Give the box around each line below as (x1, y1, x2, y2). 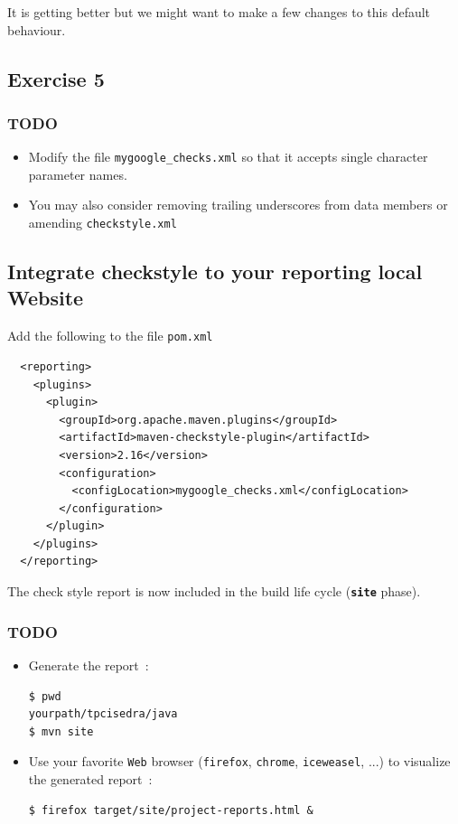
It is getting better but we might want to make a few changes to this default (7, 3, 431, 21)
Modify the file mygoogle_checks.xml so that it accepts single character (28, 147, 428, 166)
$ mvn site (28, 725, 94, 738)
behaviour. (7, 20, 66, 39)
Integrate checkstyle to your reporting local (7, 257, 423, 286)
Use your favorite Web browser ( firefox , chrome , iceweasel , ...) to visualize (28, 752, 451, 771)
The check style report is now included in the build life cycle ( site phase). (7, 582, 421, 601)
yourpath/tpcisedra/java (28, 707, 178, 721)
